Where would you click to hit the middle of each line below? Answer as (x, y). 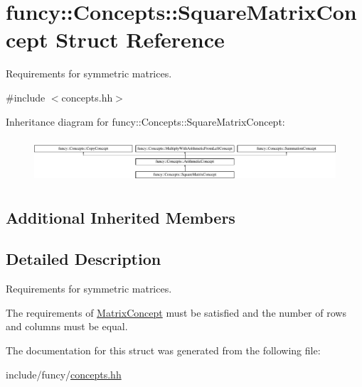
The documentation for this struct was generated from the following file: (163, 350)
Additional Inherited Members (121, 217)
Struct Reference (140, 39)
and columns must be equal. (67, 326)
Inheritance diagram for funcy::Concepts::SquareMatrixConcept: (145, 121)
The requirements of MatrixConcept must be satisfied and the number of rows (176, 312)
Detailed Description (84, 259)
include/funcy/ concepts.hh (64, 374)
